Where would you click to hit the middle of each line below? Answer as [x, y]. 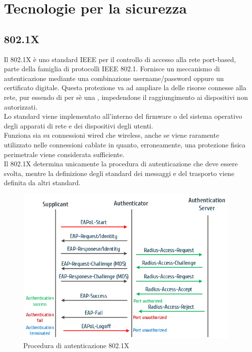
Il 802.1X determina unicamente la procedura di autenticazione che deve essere [121, 164]
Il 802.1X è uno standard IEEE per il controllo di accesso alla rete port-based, [120, 59]
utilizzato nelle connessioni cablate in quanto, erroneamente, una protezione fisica [125, 144]
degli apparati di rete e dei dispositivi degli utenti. [79, 125]
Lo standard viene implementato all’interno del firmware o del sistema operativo [123, 116]
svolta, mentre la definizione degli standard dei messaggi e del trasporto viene [119, 173]
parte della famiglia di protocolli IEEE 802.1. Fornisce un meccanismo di [112, 69]
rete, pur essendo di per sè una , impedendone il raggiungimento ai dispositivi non [126, 97]
